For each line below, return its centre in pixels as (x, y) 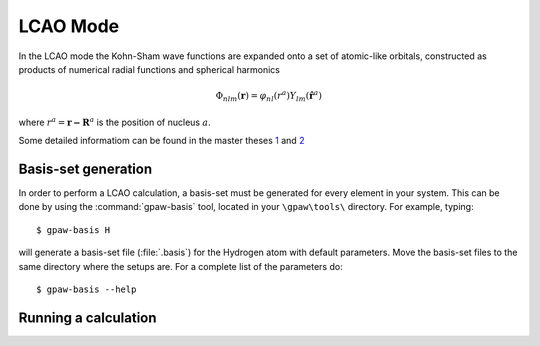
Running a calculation (87, 317)
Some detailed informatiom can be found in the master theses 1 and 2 (161, 141)
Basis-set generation (85, 168)
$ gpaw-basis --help (86, 289)
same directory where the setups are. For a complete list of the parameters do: (181, 266)
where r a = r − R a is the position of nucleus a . (115, 121)
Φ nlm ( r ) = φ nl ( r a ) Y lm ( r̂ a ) (268, 96)
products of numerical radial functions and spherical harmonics (149, 69)
